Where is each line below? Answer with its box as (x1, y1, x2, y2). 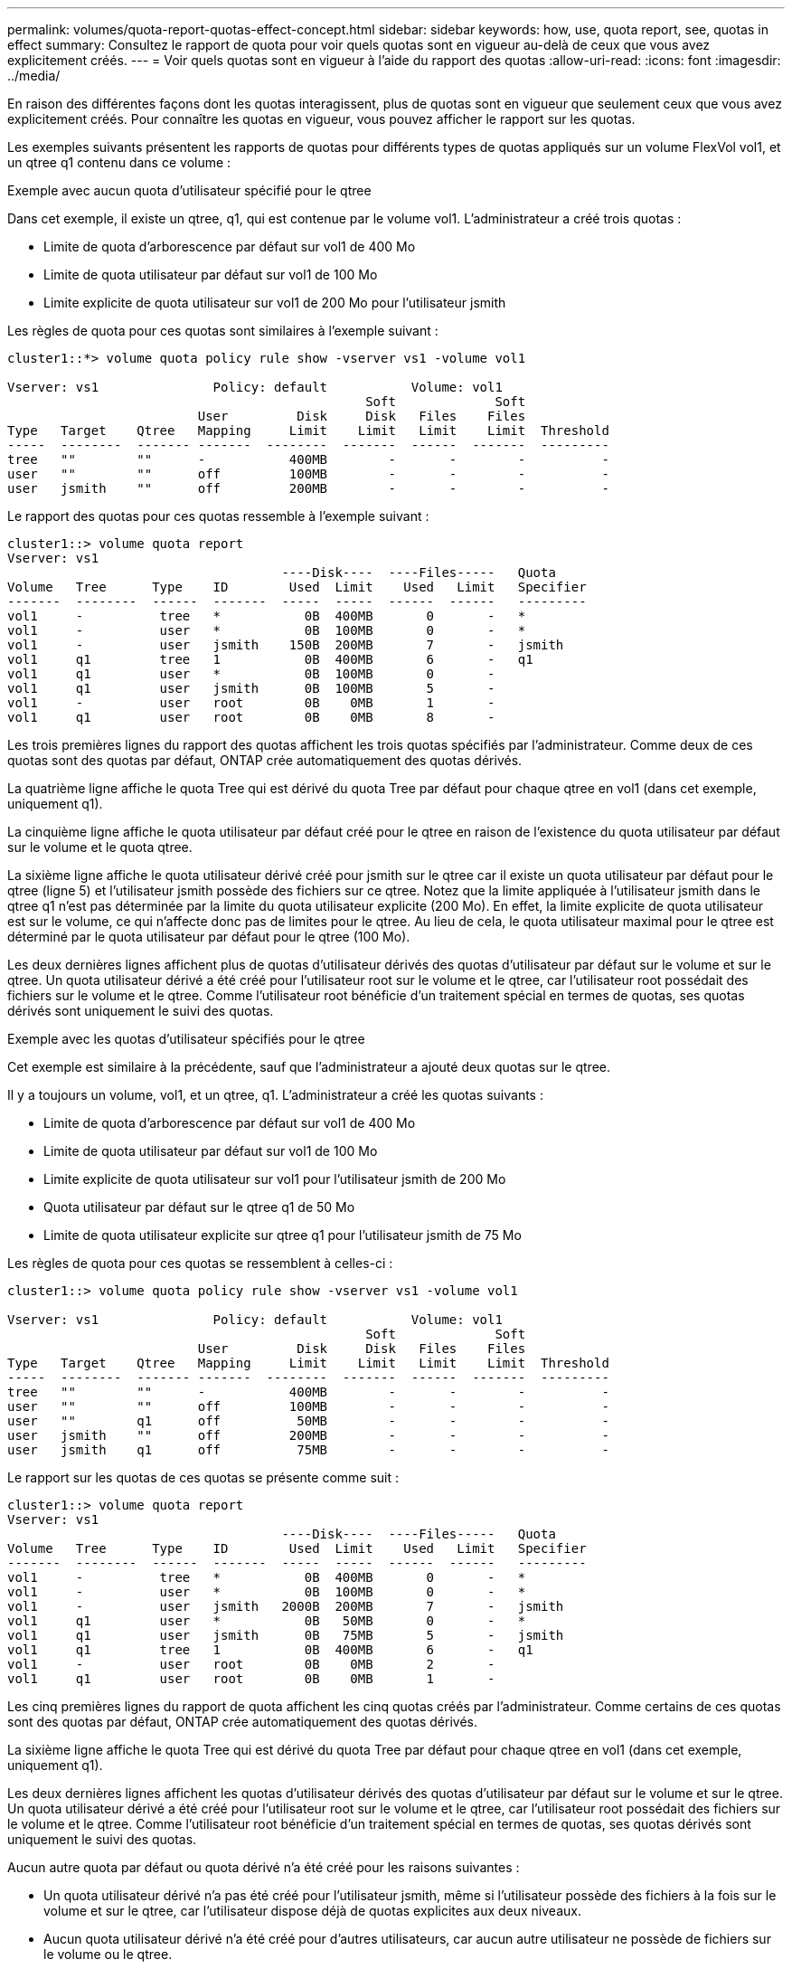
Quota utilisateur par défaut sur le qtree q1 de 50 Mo (43, 1199, 355, 1215)
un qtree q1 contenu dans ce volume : (7, 155, 231, 170)
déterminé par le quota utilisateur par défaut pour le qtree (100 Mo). (7, 929, 410, 944)
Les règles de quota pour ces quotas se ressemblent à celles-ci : (7, 1255, 393, 1271)
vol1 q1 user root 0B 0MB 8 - (7, 710, 495, 724)
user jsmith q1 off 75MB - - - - (7, 1443, 609, 1457)
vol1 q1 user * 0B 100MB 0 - (7, 667, 495, 681)
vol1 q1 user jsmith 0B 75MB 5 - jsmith (7, 1628, 564, 1642)
